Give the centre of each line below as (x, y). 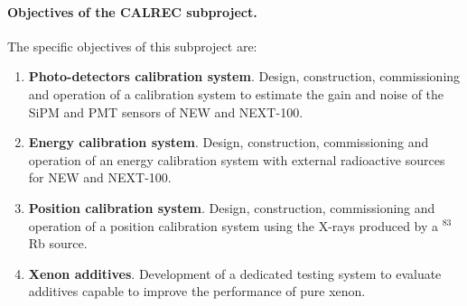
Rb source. (58, 243)
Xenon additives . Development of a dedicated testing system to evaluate (235, 273)
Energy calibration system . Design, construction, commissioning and (229, 142)
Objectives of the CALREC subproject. (132, 11)
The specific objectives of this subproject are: (132, 46)
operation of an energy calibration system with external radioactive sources (237, 159)
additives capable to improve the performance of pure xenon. (197, 291)
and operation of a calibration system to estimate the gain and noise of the (236, 93)
